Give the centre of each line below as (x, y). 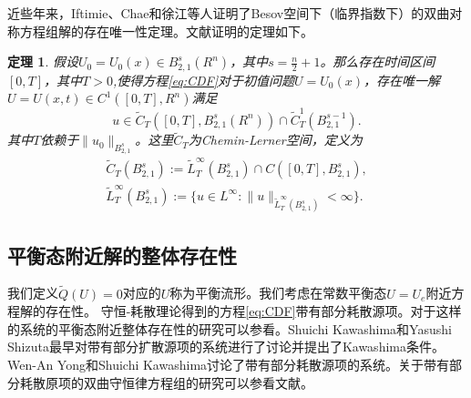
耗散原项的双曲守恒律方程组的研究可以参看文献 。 (166, 382)
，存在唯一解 (401, 80)
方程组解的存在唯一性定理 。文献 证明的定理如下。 (166, 31)
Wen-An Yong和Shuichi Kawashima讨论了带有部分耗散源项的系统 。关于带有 (229, 365)
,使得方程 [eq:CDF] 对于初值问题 (204, 80)
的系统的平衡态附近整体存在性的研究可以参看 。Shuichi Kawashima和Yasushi (230, 328)
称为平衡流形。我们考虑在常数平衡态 (278, 293)
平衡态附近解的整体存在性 (122, 255)
